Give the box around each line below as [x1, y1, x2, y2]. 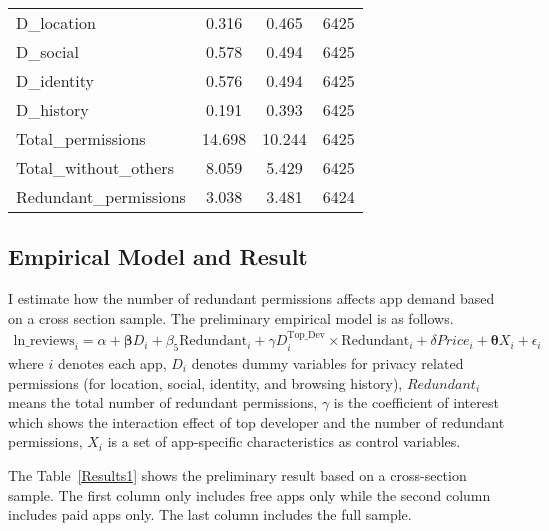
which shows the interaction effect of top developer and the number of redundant [8, 411, 505, 432]
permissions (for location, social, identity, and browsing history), [8, 372, 403, 393]
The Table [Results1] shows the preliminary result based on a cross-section [8, 465, 467, 485]
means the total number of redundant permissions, [8, 392, 318, 413]
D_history [16, 98, 89, 121]
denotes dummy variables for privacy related [191, 353, 464, 374]
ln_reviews [13, 334, 75, 349]
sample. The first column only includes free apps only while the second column [8, 484, 491, 505]
